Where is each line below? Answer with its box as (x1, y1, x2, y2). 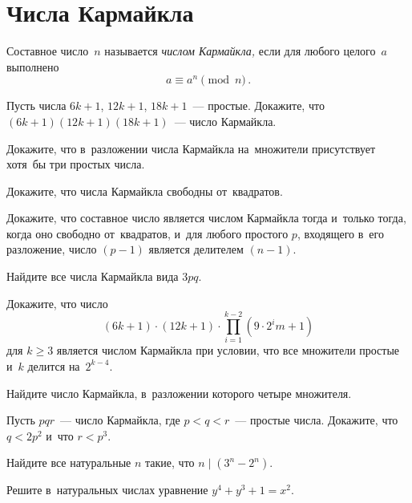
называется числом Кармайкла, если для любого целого (104, 43, 376, 59)
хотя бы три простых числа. (6, 156, 145, 172)
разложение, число (6, 241, 97, 258)
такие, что (145, 454, 195, 471)
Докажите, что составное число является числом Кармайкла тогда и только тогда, (6, 209, 406, 226)
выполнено (6, 58, 59, 75)
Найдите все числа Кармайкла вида (6, 268, 179, 285)
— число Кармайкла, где (60, 412, 180, 428)
